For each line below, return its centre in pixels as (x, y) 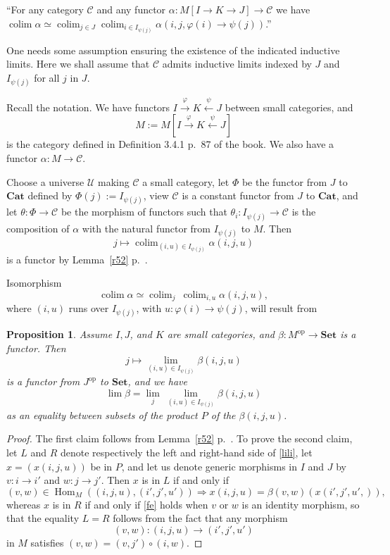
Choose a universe (45, 181)
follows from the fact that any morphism (200, 518)
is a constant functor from (238, 195)
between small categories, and (289, 107)
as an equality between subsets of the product (102, 414)
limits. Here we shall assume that (78, 64)
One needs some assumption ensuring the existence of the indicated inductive (173, 50)
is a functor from (43, 381)
